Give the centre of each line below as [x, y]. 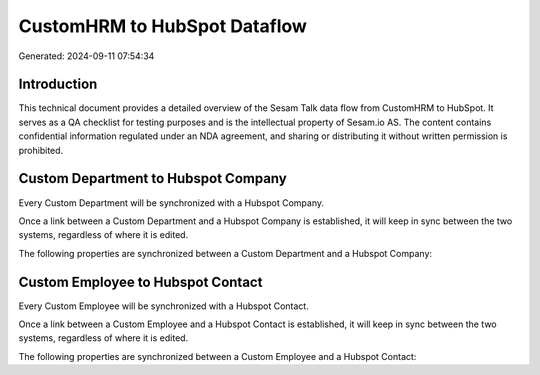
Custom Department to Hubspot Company [152, 178]
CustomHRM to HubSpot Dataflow [162, 26]
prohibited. [41, 150]
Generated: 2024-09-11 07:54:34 [86, 56]
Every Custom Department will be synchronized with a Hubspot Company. [171, 202]
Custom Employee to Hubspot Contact [140, 281]
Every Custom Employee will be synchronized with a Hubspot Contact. [163, 306]
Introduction [58, 84]
